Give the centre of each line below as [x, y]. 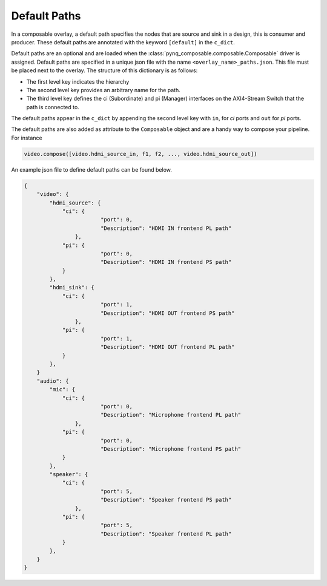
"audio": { [53, 381]
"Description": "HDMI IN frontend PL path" [166, 228]
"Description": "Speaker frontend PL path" [166, 534]
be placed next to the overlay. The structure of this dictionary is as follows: [104, 70]
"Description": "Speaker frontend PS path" [166, 500]
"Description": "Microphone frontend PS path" [171, 449]
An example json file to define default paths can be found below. [91, 169]
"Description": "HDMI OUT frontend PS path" [167, 313]
